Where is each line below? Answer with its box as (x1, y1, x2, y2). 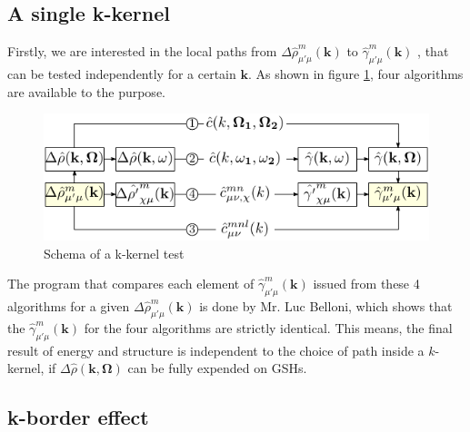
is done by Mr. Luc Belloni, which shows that (199, 296, 453, 315)
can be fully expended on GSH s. (127, 358, 307, 378)
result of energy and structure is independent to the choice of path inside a (7, 340, 425, 359)
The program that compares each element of (7, 274, 255, 293)
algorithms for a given (7, 296, 130, 315)
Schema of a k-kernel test (44, 243, 185, 262)
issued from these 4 (313, 274, 420, 293)
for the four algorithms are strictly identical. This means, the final (84, 318, 453, 337)
